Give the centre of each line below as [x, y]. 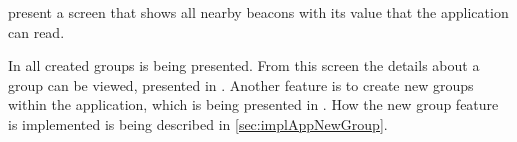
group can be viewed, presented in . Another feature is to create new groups [241, 84]
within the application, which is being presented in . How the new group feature [253, 104]
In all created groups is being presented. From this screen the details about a [244, 65]
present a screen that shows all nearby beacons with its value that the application [258, 12]
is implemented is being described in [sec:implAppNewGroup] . [198, 123]
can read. [36, 31]
